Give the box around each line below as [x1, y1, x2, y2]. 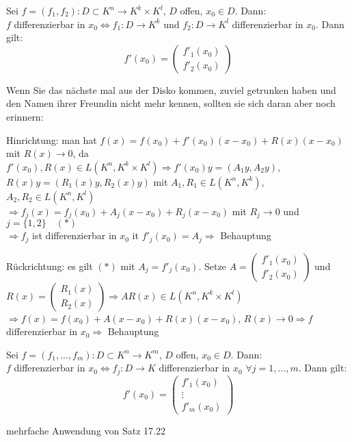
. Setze [198, 258, 226, 273]
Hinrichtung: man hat [6, 132, 97, 147]
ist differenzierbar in [32, 228, 117, 243]
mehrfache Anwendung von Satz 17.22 [6, 423, 165, 438]
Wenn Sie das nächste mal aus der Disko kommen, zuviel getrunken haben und [6, 82, 336, 97]
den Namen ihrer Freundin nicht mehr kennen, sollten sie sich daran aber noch [6, 96, 336, 110]
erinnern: [6, 109, 44, 123]
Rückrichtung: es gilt [6, 258, 93, 273]
